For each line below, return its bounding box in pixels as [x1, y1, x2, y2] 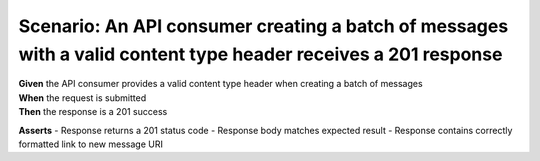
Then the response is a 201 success [18, 106, 168, 118]
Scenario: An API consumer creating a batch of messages [18, 15, 509, 37]
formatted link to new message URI [18, 138, 164, 150]
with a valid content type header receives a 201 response [18, 43, 503, 65]
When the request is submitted [18, 91, 147, 104]
